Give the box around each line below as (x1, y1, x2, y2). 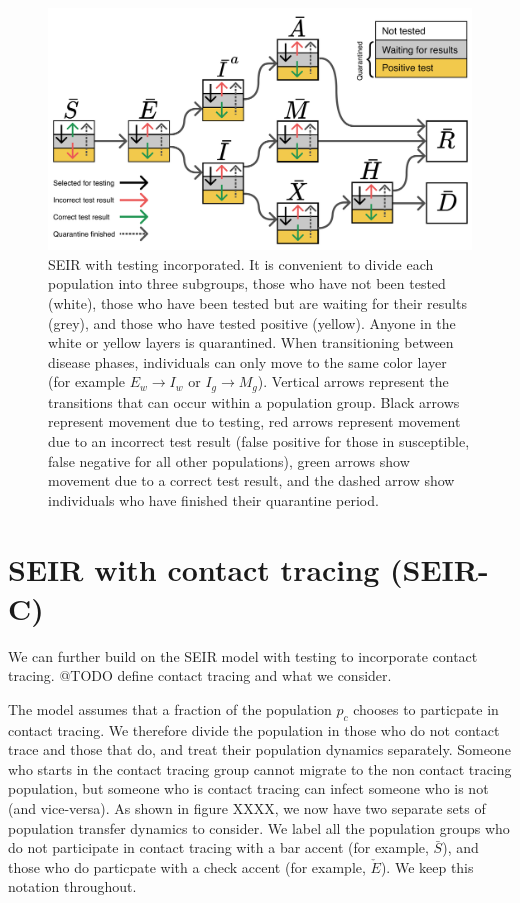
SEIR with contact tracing (8, 548, 380, 589)
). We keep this (380, 856, 474, 877)
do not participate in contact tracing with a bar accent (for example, (8, 837, 429, 858)
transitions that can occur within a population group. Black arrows (48, 391, 460, 412)
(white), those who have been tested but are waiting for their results (48, 293, 467, 313)
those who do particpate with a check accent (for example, (8, 856, 366, 877)
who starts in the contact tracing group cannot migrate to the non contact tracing (8, 758, 512, 779)
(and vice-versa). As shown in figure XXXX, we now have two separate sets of (8, 798, 486, 819)
